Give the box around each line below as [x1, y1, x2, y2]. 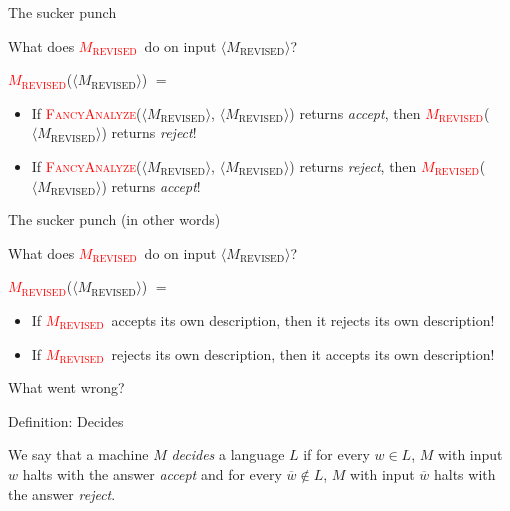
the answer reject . [8, 483, 116, 504]
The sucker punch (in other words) [8, 209, 221, 230]
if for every [303, 444, 370, 465]
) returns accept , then [289, 102, 421, 123]
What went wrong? [8, 377, 125, 398]
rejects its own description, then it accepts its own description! [111, 343, 495, 364]
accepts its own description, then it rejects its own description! [111, 309, 495, 330]
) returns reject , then [289, 155, 417, 176]
